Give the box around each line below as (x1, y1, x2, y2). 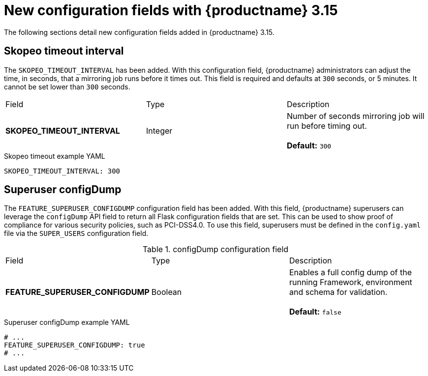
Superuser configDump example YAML (4, 318, 130, 327)
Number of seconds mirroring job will (286, 111, 425, 121)
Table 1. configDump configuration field (142, 244, 289, 255)
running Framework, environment (289, 277, 412, 288)
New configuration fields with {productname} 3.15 (4, 2, 338, 19)
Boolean (151, 287, 182, 297)
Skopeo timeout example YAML (4, 151, 105, 160)
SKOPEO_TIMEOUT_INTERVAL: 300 (4, 167, 121, 175)
